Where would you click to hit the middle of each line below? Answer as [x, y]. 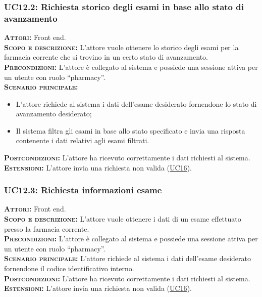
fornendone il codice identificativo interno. [69, 268]
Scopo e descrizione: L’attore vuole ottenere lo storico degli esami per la [121, 47]
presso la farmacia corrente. [47, 228]
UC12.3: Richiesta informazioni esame [83, 190]
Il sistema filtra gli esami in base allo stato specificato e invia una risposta [130, 130]
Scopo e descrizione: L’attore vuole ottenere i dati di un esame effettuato [123, 219]
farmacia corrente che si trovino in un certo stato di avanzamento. [106, 57]
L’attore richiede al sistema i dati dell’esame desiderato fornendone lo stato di [136, 103]
